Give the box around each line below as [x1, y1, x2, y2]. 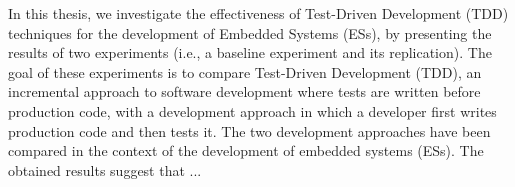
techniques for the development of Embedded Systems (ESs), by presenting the [8, 22, 492, 43]
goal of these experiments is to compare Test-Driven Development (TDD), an [8, 61, 482, 82]
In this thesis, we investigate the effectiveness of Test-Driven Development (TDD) [8, 3, 509, 23]
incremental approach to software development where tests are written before [8, 81, 481, 102]
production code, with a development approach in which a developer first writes [8, 100, 497, 121]
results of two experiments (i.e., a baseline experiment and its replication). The [8, 42, 492, 63]
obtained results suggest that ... [8, 159, 202, 180]
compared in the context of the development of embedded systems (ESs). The [8, 140, 484, 161]
